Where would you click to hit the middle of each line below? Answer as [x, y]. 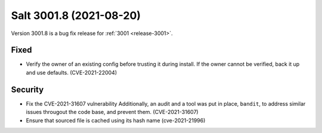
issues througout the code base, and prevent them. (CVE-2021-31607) [112, 112]
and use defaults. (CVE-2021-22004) [72, 72]
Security [27, 89]
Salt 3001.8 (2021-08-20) [76, 15]
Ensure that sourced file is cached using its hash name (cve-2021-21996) [116, 120]
